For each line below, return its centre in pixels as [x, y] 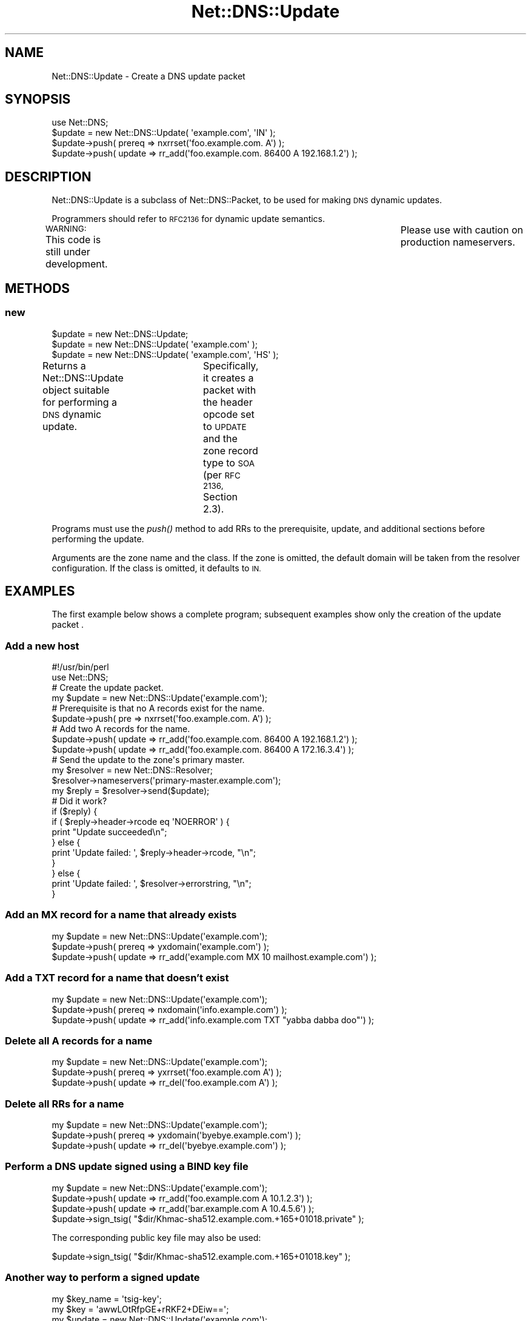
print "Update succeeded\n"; [109, 832]
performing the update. [98, 539]
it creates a [229, 378]
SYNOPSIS [38, 99]
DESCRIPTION [48, 176]
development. [76, 264]
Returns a [64, 365]
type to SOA [229, 462]
